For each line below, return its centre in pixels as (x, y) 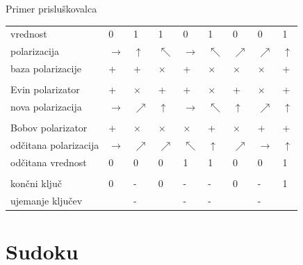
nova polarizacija (46, 106)
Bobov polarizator (49, 128)
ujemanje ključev (47, 200)
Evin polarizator (45, 89)
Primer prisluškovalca (51, 8)
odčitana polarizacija (55, 144)
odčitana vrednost (49, 162)
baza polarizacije (46, 69)
